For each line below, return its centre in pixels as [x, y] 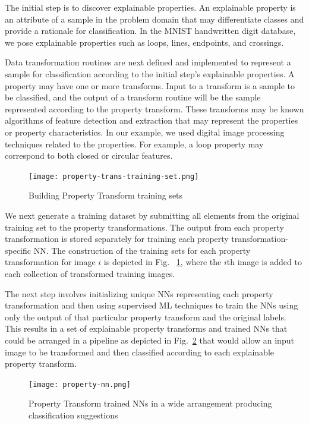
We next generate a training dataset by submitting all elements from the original [152, 215]
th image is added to [264, 262]
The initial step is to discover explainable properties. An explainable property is [150, 7]
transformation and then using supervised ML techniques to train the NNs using [152, 305]
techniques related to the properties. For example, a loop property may [134, 144]
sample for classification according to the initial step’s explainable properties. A [150, 73]
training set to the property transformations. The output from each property [144, 227]
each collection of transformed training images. [90, 273]
